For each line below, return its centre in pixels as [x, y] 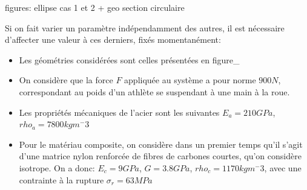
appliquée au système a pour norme [190, 80]
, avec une [283, 167]
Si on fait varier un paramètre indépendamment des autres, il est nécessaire [145, 27]
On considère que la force [66, 80]
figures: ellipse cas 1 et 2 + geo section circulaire [95, 7]
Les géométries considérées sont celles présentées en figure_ [129, 59]
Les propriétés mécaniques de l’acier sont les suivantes [119, 112]
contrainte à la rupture [61, 179]
